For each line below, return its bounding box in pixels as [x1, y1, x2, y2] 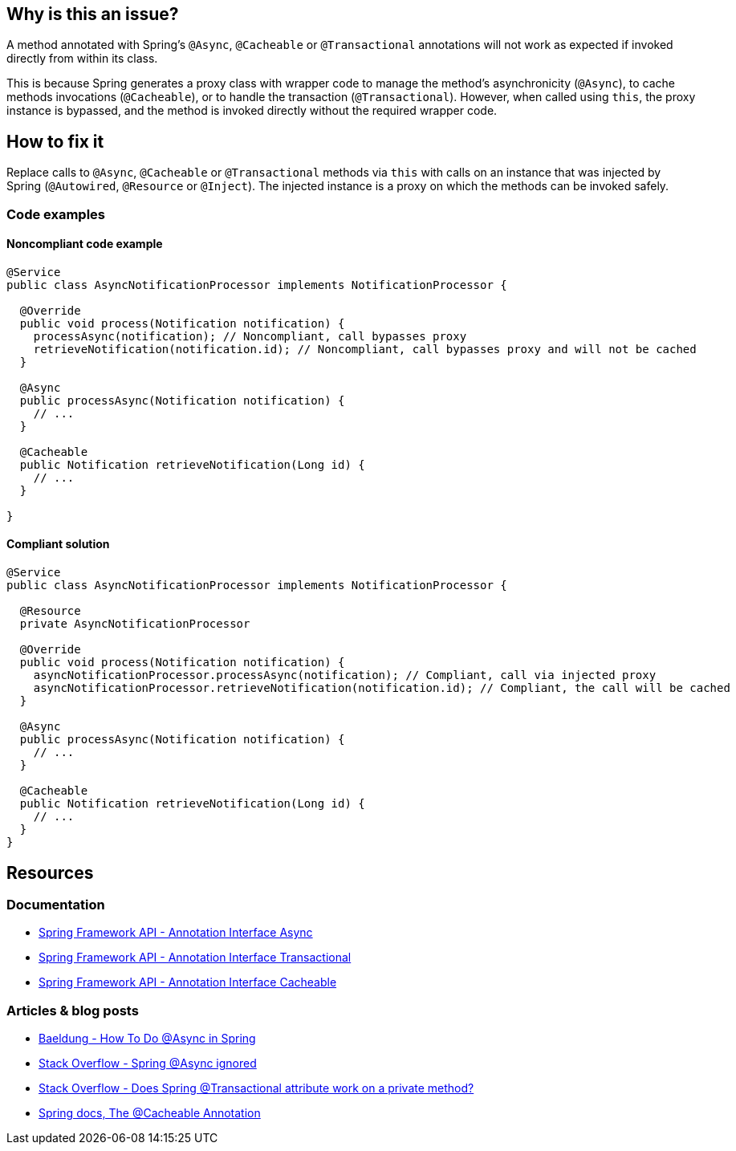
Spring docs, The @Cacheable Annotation [39, 1106, 261, 1120]
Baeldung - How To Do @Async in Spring [39, 1031, 256, 1046]
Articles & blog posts [6, 1002, 139, 1019]
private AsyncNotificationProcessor [19, 617, 250, 631]
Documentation [6, 896, 105, 913]
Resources [6, 862, 94, 883]
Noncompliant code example [6, 237, 163, 251]
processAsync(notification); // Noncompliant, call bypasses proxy [33, 329, 467, 343]
